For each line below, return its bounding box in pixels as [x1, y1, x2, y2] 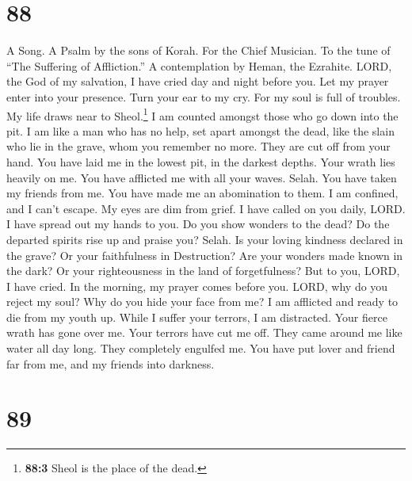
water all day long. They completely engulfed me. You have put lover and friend [6, 340, 395, 357]
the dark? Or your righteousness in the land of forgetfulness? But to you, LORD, [6, 262, 400, 279]
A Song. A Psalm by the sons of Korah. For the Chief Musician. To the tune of [6, 42, 391, 59]
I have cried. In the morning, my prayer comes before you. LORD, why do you [6, 277, 388, 294]
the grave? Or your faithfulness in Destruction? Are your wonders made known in [6, 246, 403, 263]
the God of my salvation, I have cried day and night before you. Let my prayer [6, 73, 389, 90]
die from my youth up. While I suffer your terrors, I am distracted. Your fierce [6, 308, 387, 325]
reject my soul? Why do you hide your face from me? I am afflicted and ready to [6, 293, 399, 310]
